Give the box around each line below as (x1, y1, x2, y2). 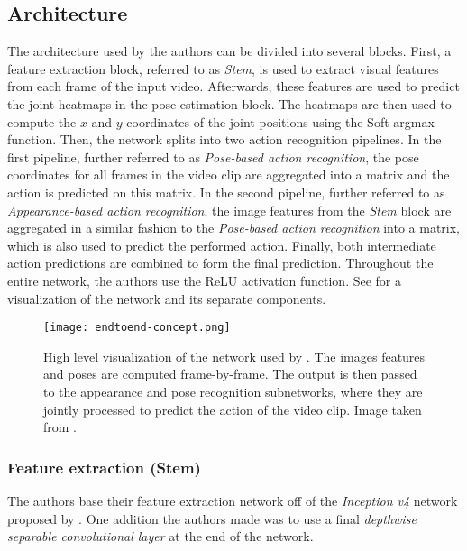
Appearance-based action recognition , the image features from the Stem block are (7, 200, 452, 219)
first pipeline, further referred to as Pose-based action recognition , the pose (7, 147, 419, 166)
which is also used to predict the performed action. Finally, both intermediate (7, 235, 436, 254)
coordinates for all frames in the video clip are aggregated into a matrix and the (7, 165, 450, 184)
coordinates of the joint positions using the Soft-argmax (126, 112, 435, 131)
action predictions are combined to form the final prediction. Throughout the (7, 253, 434, 272)
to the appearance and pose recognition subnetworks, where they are (43, 381, 423, 400)
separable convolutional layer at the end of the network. (7, 527, 314, 546)
